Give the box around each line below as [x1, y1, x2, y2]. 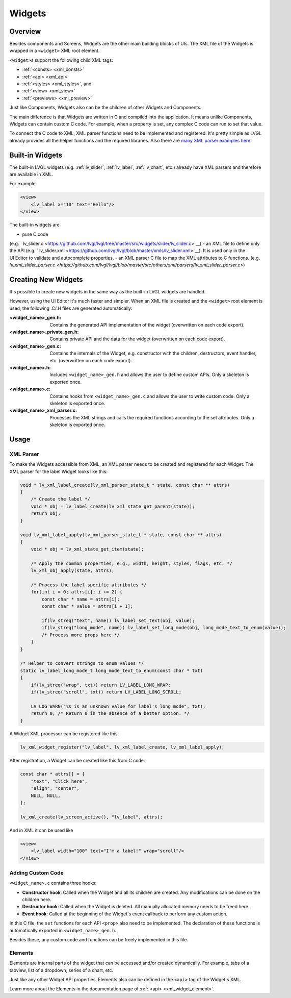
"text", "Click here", [31, 778, 88, 784]
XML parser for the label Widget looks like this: [9, 468, 108, 475]
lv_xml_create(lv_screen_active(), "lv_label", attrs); [20, 814, 163, 820]
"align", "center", [31, 786, 80, 791]
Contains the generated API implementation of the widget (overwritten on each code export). [49, 321, 245, 328]
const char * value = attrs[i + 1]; [41, 604, 134, 609]
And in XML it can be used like [9, 827, 73, 833]
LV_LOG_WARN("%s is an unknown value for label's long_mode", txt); [31, 703, 206, 709]
